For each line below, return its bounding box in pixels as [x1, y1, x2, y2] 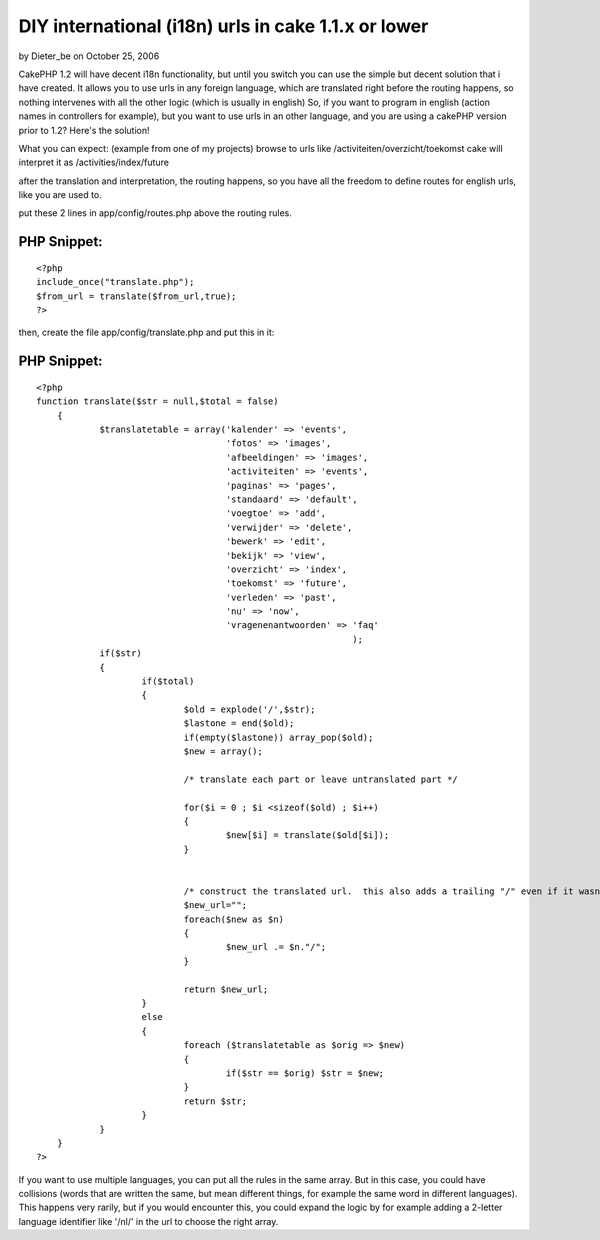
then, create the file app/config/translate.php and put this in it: [18, 326, 275, 339]
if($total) [141, 676, 195, 687]
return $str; [183, 1095, 248, 1107]
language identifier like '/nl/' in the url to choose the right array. [18, 1215, 279, 1227]
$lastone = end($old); [183, 718, 295, 729]
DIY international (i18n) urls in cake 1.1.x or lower [18, 15, 429, 37]
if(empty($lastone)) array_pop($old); [183, 731, 374, 743]
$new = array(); [183, 745, 264, 757]
